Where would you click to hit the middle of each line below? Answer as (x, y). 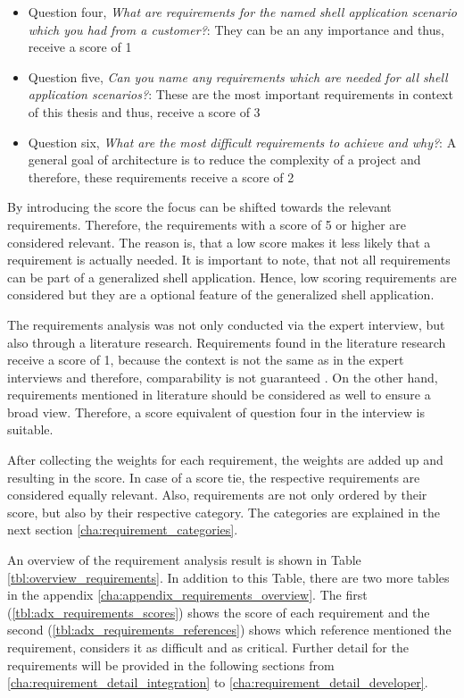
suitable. (30, 429)
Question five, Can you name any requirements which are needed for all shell (238, 76)
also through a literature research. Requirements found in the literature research (227, 342)
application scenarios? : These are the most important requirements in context (240, 94)
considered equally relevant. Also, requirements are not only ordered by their (217, 495)
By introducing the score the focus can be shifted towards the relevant (199, 207)
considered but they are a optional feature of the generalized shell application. (221, 294)
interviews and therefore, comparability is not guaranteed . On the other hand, (223, 377)
